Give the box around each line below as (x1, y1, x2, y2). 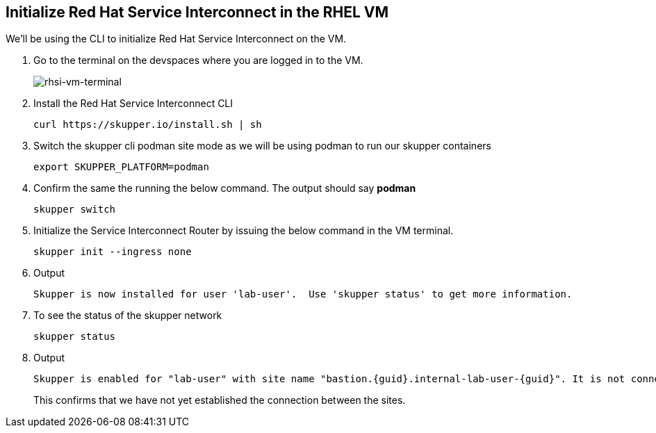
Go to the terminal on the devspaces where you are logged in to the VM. (33, 54, 363, 67)
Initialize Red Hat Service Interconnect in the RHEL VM (6, 3, 389, 21)
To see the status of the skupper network (33, 309, 222, 322)
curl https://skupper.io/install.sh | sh (33, 119, 262, 131)
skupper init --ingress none (33, 246, 192, 258)
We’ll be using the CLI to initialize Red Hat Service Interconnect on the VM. (6, 33, 347, 45)
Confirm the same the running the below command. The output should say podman (33, 182, 416, 195)
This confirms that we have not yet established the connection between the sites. (33, 394, 406, 407)
